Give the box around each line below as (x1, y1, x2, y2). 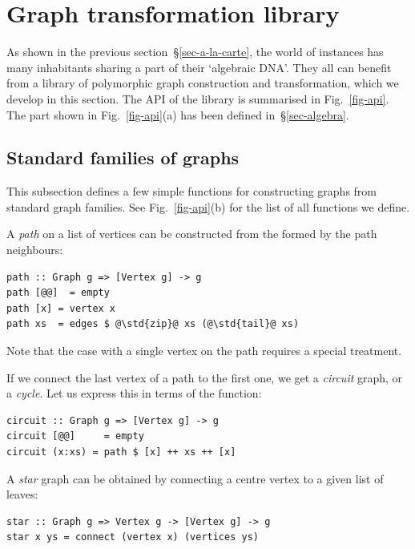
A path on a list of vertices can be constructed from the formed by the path (6, 225, 377, 242)
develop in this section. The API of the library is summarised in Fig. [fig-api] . (6, 90, 389, 107)
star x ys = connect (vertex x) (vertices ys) (6, 531, 259, 543)
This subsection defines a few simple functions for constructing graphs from (6, 183, 377, 200)
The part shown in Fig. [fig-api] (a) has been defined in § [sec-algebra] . (6, 106, 349, 123)
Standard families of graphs (6, 145, 240, 170)
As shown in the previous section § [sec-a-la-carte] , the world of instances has (6, 43, 384, 60)
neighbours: (6, 241, 63, 258)
